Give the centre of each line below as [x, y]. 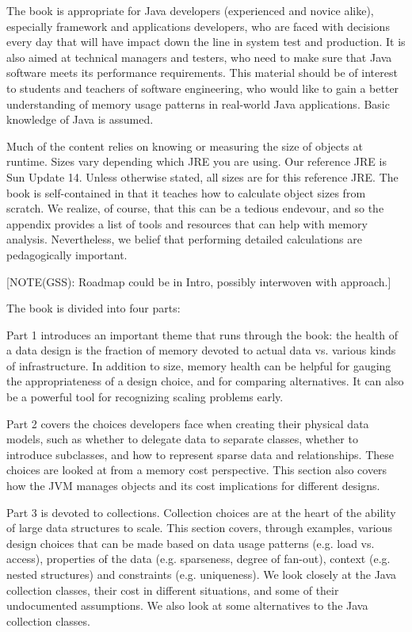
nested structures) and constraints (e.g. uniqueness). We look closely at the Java [202, 574]
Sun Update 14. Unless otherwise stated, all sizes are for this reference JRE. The [202, 176]
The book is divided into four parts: [93, 308]
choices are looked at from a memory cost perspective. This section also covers [197, 470]
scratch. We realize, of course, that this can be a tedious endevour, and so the [195, 208]
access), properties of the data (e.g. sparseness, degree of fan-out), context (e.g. [198, 559]
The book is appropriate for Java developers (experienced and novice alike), [190, 10]
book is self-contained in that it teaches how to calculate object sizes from [186, 192]
